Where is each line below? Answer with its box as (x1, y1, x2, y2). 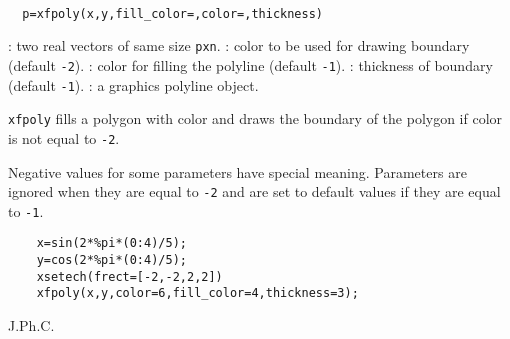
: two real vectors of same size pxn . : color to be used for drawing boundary (8, 35, 470, 56)
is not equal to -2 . (8, 127, 120, 148)
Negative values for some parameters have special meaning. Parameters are (8, 161, 467, 182)
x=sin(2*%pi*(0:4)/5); (36, 236, 187, 251)
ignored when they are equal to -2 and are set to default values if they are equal (8, 181, 501, 202)
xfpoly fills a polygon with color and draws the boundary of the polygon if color (8, 108, 503, 129)
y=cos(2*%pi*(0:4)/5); (36, 253, 187, 268)
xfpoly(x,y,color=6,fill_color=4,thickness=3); (36, 286, 359, 301)
